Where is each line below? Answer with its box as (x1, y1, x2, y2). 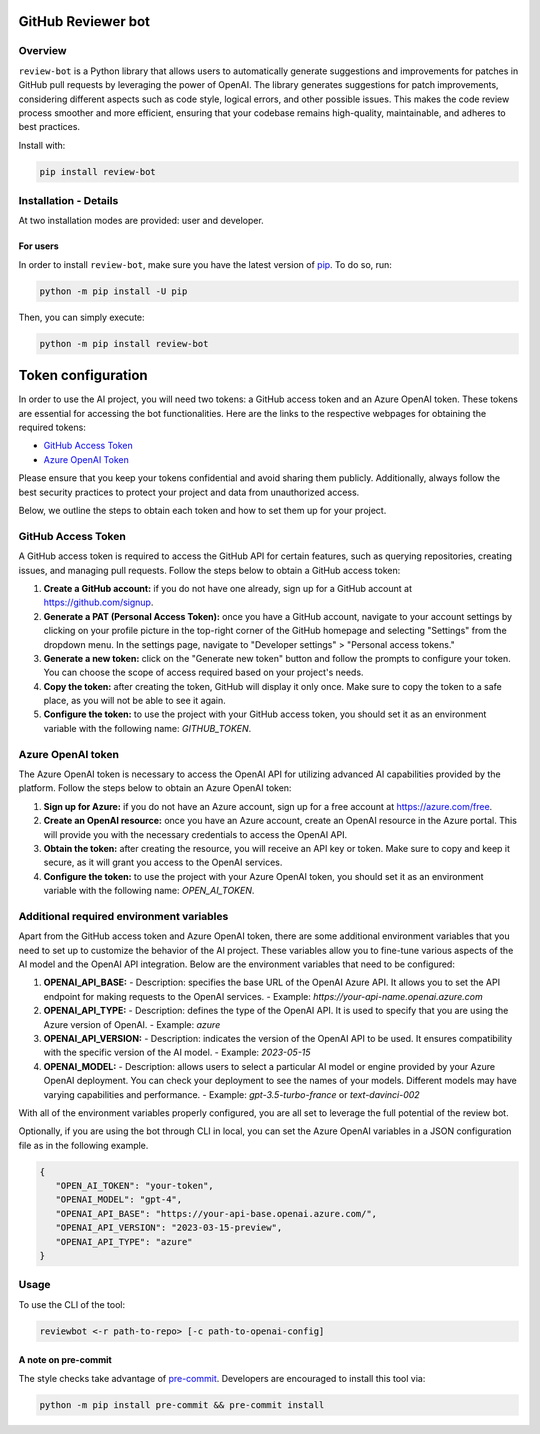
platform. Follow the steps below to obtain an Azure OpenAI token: (18, 782, 292, 794)
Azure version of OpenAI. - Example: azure (43, 1018, 221, 1030)
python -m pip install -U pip (39, 285, 188, 297)
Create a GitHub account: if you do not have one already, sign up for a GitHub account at (43, 582, 412, 594)
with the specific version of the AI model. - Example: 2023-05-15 (43, 1046, 311, 1059)
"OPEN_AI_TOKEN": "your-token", (55, 1180, 214, 1192)
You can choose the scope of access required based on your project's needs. (43, 666, 364, 679)
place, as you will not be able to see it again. (43, 695, 227, 707)
